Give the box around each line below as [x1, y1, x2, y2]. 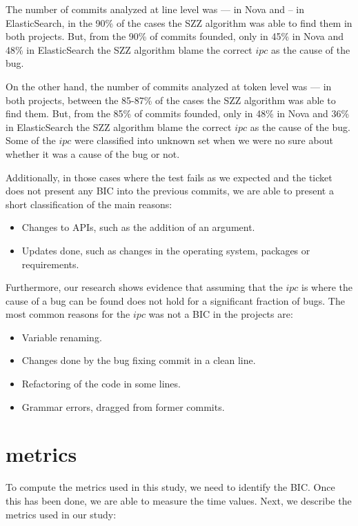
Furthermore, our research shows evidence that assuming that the [6, 280, 283, 294]
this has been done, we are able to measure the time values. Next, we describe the [6, 493, 352, 507]
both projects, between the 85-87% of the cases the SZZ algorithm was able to [6, 92, 336, 107]
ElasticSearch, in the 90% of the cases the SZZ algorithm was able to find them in [6, 15, 352, 30]
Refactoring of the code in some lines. [21, 376, 181, 391]
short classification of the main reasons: [6, 196, 172, 211]
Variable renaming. [21, 330, 102, 344]
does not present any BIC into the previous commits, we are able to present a [6, 183, 334, 198]
